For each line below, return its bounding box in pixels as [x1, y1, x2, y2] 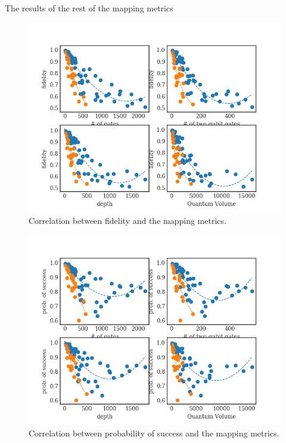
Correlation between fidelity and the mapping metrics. [29, 214, 226, 227]
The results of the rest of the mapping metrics [5, 2, 173, 14]
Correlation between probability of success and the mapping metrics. [29, 427, 279, 439]
